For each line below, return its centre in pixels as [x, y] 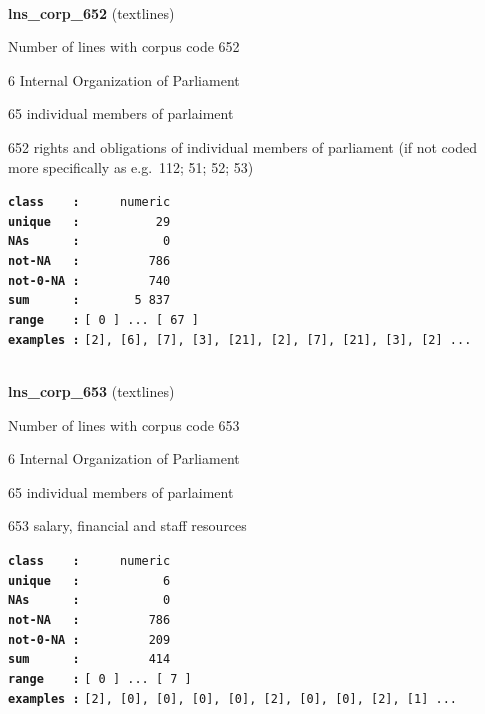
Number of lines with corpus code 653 [124, 424]
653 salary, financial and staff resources [127, 525]
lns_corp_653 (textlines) [91, 391]
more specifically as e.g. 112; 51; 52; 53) [131, 166]
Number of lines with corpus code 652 [124, 46]
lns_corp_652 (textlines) [91, 12]
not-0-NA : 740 [89, 280]
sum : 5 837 [89, 300]
